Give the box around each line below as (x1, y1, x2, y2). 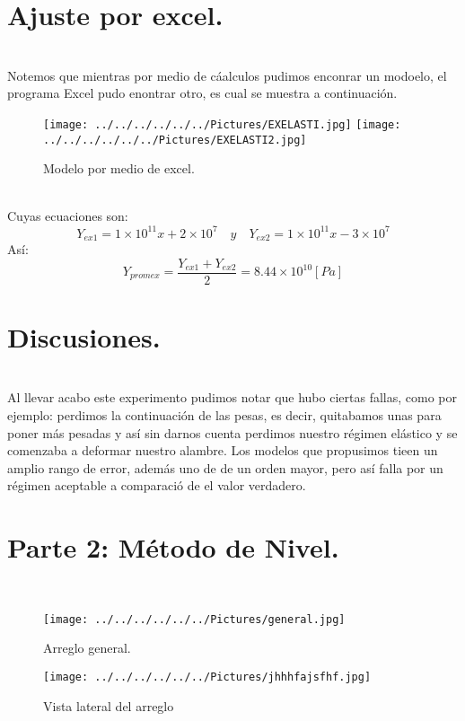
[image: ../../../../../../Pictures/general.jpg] (43, 612, 346, 626)
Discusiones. (7, 318, 161, 355)
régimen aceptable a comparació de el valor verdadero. (7, 476, 306, 495)
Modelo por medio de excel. (43, 159, 195, 178)
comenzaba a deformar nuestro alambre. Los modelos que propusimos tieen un (7, 441, 438, 460)
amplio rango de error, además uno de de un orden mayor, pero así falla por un (7, 458, 443, 477)
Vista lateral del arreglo (43, 696, 174, 715)
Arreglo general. (43, 638, 131, 657)
